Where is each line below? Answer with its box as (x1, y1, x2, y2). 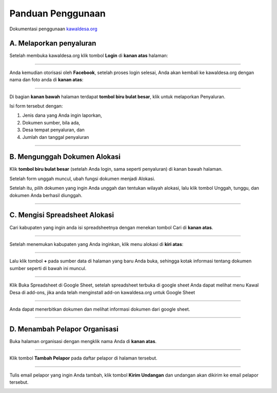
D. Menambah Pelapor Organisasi (9, 325, 119, 333)
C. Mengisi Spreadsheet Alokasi (9, 211, 114, 220)
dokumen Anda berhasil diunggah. (9, 192, 83, 198)
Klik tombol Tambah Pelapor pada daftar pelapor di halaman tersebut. (9, 355, 157, 361)
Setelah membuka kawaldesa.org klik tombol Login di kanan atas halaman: (9, 52, 168, 59)
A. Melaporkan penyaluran (9, 39, 96, 48)
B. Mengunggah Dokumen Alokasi (9, 152, 121, 162)
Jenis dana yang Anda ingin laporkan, (22, 112, 102, 118)
